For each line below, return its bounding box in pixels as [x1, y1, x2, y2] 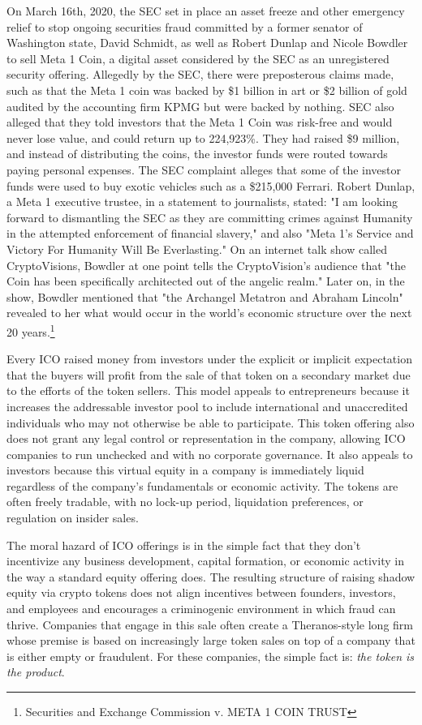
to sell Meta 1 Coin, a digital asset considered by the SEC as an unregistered [6, 49, 390, 66]
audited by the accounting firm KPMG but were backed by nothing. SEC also [6, 97, 394, 114]
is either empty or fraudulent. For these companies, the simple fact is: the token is [6, 647, 415, 664]
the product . [6, 663, 65, 680]
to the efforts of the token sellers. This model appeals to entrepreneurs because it [6, 382, 410, 399]
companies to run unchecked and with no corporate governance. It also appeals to [6, 445, 413, 462]
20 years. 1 [6, 320, 55, 340]
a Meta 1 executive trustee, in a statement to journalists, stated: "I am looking [6, 193, 398, 210]
